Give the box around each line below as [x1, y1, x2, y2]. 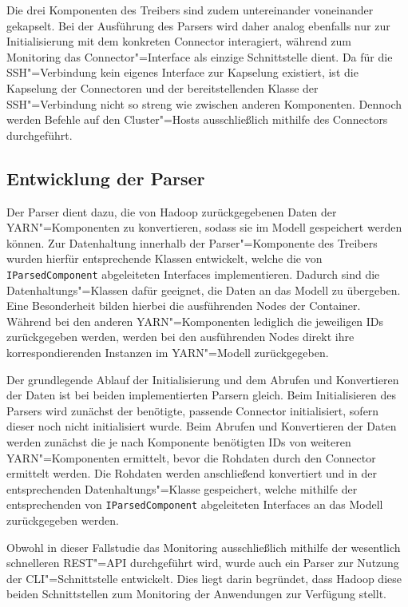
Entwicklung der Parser [6, 165, 205, 190]
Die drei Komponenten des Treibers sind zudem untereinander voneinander [6, 2, 374, 18]
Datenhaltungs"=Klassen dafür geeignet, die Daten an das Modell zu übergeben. [6, 281, 401, 298]
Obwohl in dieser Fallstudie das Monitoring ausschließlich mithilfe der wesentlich [6, 538, 401, 555]
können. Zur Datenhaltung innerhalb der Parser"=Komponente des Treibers [6, 234, 378, 251]
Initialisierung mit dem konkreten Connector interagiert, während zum [6, 33, 351, 50]
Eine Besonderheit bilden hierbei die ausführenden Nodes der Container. [6, 297, 361, 314]
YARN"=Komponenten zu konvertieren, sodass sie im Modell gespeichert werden [6, 219, 402, 236]
